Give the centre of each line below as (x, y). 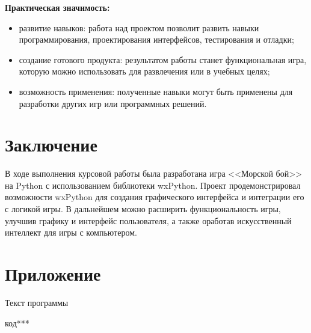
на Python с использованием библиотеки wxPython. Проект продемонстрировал (153, 185)
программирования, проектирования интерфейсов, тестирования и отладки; (156, 39)
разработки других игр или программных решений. (113, 103)
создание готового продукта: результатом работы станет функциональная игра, (163, 59)
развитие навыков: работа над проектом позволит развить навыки (139, 27)
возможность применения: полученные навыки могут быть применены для (156, 91)
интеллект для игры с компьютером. (71, 232)
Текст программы (37, 302)
